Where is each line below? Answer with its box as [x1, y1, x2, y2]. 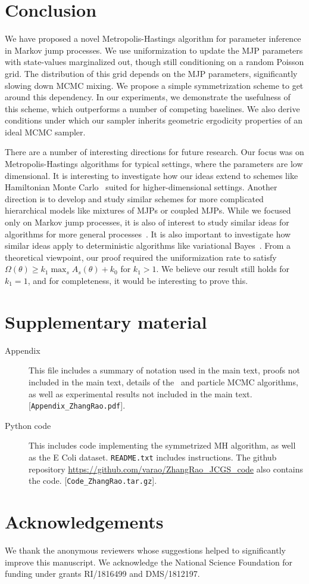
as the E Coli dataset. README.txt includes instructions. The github [29, 450, 277, 463]
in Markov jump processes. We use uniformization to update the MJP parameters [5, 44, 303, 56]
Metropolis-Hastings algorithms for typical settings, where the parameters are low [5, 157, 303, 170]
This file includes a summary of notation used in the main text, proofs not [29, 364, 300, 376]
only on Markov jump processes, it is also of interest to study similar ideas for [5, 216, 289, 228]
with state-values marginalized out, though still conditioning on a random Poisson [5, 55, 304, 68]
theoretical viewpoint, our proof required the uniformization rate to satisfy [5, 251, 277, 263]
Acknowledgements [5, 509, 164, 534]
